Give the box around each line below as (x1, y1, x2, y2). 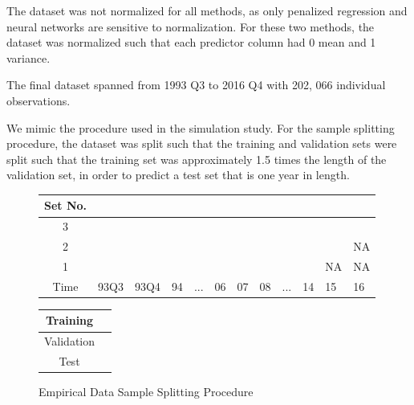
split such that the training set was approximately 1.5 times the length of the (6, 150, 387, 167)
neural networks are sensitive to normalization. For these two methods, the (6, 18, 375, 35)
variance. (6, 49, 51, 66)
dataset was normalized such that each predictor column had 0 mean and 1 (6, 34, 376, 51)
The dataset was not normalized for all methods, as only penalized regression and (6, 2, 408, 18)
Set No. (44, 197, 87, 214)
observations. (6, 92, 71, 108)
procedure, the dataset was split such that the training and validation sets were (6, 135, 397, 152)
